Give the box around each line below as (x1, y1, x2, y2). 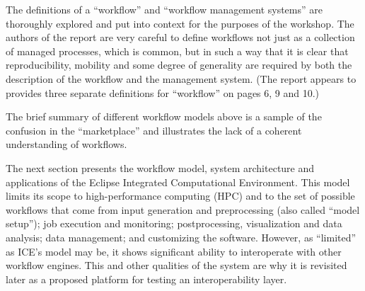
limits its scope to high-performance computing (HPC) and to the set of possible (6, 188, 355, 203)
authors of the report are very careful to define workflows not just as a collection (6, 30, 355, 45)
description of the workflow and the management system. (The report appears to (6, 71, 357, 86)
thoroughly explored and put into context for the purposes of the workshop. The (6, 16, 354, 30)
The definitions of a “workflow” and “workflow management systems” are (6, 2, 323, 16)
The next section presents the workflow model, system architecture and (6, 160, 315, 175)
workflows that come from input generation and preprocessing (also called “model (6, 202, 360, 217)
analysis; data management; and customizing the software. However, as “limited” (6, 229, 357, 244)
